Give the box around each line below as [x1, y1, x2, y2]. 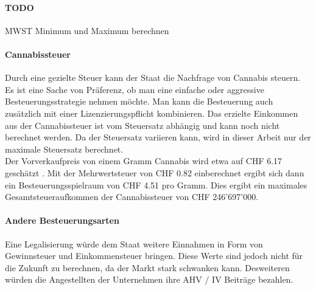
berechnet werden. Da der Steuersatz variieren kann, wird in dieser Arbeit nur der [5, 131, 311, 143]
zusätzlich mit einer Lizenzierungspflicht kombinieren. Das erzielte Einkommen [5, 106, 298, 119]
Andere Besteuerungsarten [5, 214, 119, 227]
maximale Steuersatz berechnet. [5, 142, 124, 155]
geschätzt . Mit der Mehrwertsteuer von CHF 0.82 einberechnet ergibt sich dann [5, 166, 304, 179]
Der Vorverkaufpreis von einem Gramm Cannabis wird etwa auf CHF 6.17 [5, 154, 283, 167]
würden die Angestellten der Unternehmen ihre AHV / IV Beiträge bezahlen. [5, 273, 293, 286]
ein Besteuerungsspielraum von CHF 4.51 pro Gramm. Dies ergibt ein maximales [5, 178, 307, 191]
